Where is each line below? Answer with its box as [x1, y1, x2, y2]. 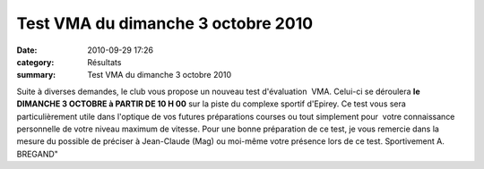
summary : [16, 70, 56, 80]
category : [16, 56, 55, 67]
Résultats [87, 56, 122, 67]
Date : [16, 45, 38, 55]
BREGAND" [16, 148, 58, 159]
